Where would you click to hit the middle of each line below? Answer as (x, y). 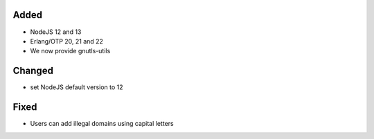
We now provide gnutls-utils (70, 51)
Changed (33, 71)
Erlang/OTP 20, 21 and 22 (67, 41)
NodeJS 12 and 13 (56, 32)
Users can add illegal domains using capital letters (102, 124)
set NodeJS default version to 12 (77, 87)
